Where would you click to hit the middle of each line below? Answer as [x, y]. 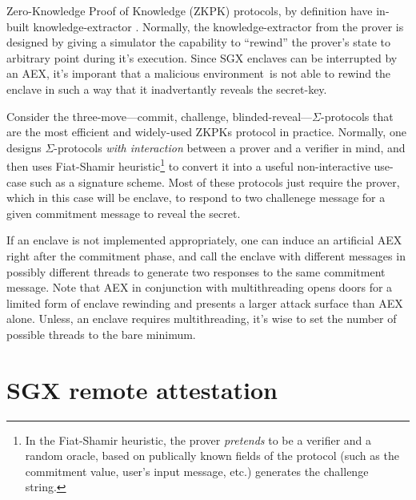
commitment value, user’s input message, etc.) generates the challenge [197, 471]
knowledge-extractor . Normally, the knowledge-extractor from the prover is [218, 26]
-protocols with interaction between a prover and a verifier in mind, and [230, 147]
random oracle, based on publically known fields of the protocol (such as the [212, 456]
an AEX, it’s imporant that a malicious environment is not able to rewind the [199, 73]
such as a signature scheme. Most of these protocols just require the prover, [215, 181]
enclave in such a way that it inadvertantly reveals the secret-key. [167, 89]
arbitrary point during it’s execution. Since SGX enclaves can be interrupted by [202, 57]
